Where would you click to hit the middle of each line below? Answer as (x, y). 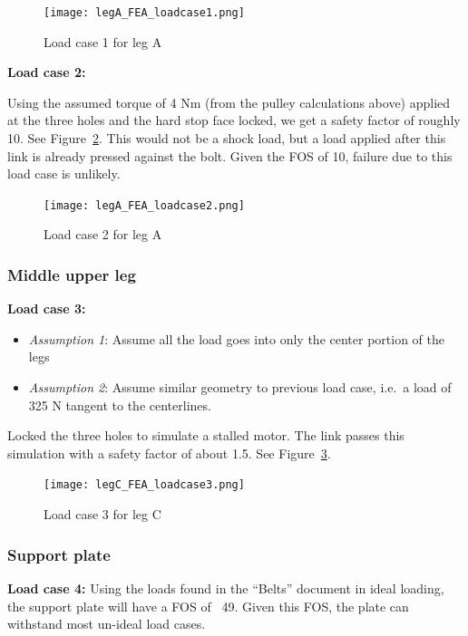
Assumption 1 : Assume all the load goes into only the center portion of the (236, 338)
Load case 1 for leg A (103, 41)
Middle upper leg (72, 274)
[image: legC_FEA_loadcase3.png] (144, 485)
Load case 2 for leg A (103, 234)
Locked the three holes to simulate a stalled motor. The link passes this (206, 435)
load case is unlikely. (64, 173)
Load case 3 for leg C (102, 514)
